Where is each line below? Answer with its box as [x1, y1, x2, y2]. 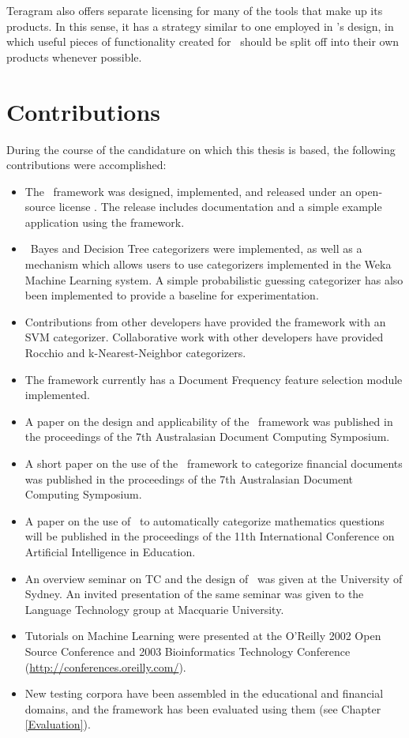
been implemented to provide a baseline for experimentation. [24, 287, 319, 303]
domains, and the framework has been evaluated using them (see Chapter [24, 700, 381, 717]
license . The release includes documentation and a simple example [58, 198, 382, 215]
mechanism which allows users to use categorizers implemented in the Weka [24, 256, 392, 273]
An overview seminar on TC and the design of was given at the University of [24, 570, 403, 586]
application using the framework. [24, 213, 185, 230]
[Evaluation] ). [24, 716, 91, 732]
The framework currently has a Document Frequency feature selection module [24, 371, 403, 387]
